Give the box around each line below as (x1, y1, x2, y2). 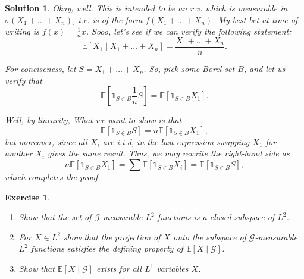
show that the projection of (63, 230, 161, 243)
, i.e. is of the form (72, 13, 143, 26)
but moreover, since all (5, 135, 87, 148)
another (5, 147, 33, 159)
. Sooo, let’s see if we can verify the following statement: (86, 25, 292, 37)
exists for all (96, 262, 142, 275)
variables (156, 262, 189, 275)
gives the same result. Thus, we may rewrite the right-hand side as (48, 147, 290, 159)
